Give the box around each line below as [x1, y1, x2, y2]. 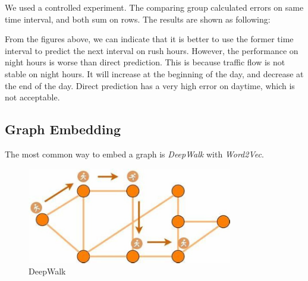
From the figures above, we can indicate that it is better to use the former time [5, 33, 294, 45]
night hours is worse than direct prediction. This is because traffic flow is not [5, 56, 285, 68]
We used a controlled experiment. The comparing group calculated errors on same [5, 1, 304, 13]
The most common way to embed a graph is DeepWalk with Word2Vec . [5, 147, 264, 160]
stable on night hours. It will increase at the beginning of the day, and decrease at [5, 67, 304, 80]
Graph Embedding [5, 120, 121, 138]
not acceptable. [5, 91, 60, 103]
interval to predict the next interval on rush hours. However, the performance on [5, 44, 298, 56]
